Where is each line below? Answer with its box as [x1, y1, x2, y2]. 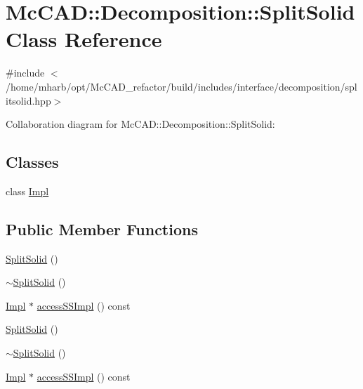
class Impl [6, 183, 49, 198]
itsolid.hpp [6, 93, 51, 107]
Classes [6, 151, 59, 173]
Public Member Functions [6, 218, 198, 239]
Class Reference [6, 25, 162, 53]
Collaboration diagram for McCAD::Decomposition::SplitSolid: [6, 117, 275, 131]
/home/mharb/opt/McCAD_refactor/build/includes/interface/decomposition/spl [6, 79, 357, 93]
